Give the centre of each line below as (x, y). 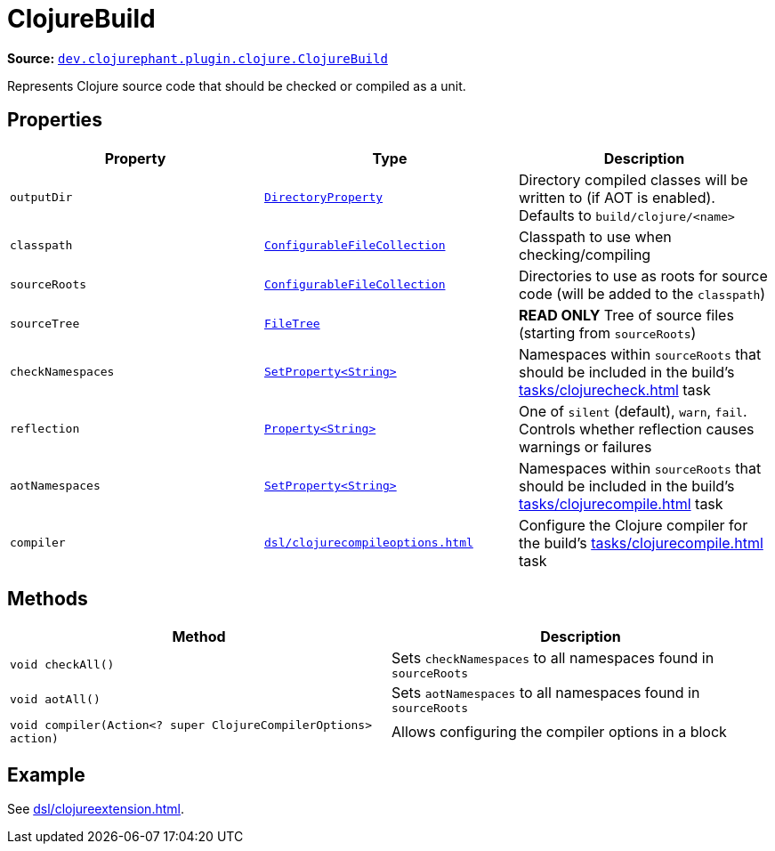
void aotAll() (55, 700)
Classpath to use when (595, 236)
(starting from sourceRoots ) (607, 332)
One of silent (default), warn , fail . (633, 411)
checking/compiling (585, 254)
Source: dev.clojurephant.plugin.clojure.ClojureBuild (198, 58)
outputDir (41, 198)
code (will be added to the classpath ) (642, 293)
